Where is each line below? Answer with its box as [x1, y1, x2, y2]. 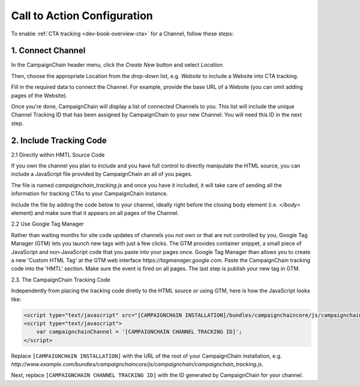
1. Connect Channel [11, 46, 86, 56]
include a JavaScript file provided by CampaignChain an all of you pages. [11, 170, 193, 178]
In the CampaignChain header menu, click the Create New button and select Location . [11, 61, 224, 68]
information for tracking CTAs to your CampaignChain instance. [11, 190, 168, 198]
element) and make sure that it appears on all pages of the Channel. [11, 210, 179, 217]
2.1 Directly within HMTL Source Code [11, 151, 105, 158]
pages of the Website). [11, 92, 68, 99]
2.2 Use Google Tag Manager [11, 220, 84, 228]
